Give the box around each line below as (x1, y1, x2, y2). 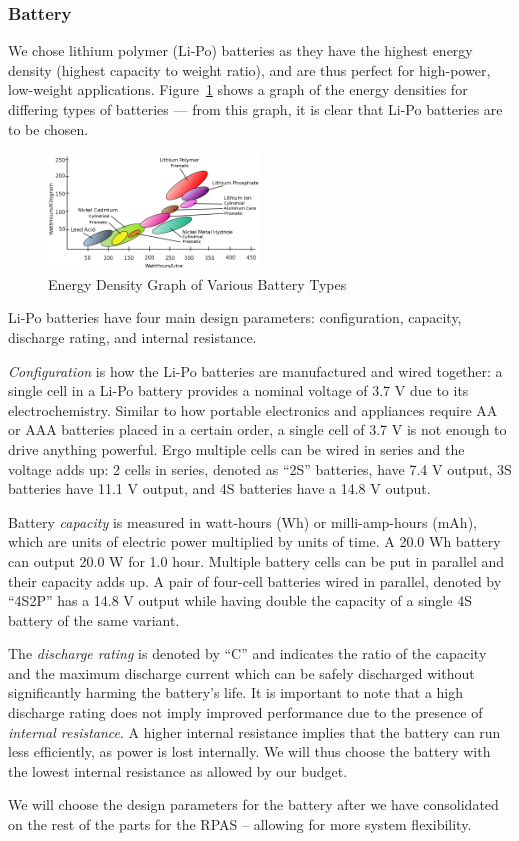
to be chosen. (8, 118, 89, 139)
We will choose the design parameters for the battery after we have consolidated (8, 794, 499, 815)
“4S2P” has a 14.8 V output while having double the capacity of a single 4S (8, 590, 472, 611)
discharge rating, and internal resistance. (8, 326, 257, 347)
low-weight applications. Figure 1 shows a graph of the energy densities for (8, 79, 468, 100)
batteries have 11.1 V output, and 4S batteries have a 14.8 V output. (8, 478, 431, 499)
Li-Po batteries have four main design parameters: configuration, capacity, (8, 307, 462, 328)
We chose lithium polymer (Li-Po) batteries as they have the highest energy (8, 40, 473, 61)
